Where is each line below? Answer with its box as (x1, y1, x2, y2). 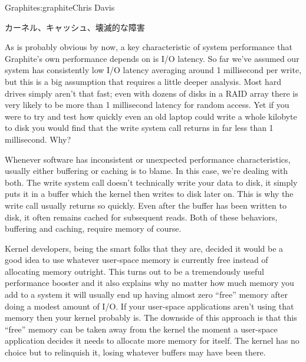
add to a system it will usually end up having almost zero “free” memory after (5, 288, 288, 301)
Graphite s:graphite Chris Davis (5, 1, 115, 13)
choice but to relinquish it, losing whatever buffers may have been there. (5, 346, 266, 358)
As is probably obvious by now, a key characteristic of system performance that (5, 41, 292, 53)
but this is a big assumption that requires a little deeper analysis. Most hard (5, 75, 282, 87)
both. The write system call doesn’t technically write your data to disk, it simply (5, 176, 298, 188)
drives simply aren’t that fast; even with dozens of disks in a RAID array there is (5, 87, 298, 99)
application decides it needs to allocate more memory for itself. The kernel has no (5, 334, 300, 347)
